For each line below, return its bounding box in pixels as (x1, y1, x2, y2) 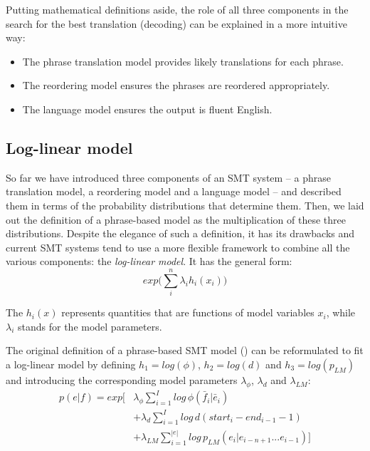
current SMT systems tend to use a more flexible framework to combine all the (6, 239, 350, 254)
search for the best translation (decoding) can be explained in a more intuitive (6, 16, 347, 31)
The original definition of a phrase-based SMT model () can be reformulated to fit (6, 343, 364, 358)
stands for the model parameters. (18, 318, 162, 333)
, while (326, 305, 356, 320)
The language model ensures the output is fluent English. (22, 101, 273, 116)
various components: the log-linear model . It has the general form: (6, 254, 292, 269)
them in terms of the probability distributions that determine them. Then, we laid (6, 197, 364, 212)
